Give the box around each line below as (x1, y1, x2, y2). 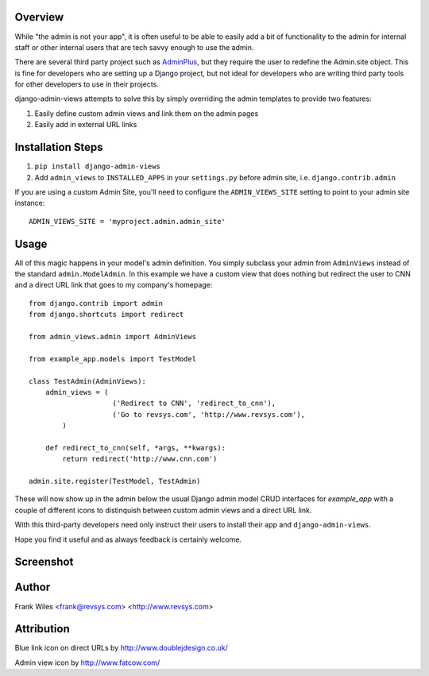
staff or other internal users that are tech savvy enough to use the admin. (14, 42, 254, 52)
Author (14, 581, 51, 594)
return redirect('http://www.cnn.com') (62, 454, 218, 464)
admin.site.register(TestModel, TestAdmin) (29, 477, 201, 486)
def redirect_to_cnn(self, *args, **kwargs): (44, 443, 226, 452)
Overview (14, 10, 64, 24)
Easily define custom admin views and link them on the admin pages (34, 108, 259, 118)
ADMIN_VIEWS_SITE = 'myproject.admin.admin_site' (29, 217, 226, 226)
